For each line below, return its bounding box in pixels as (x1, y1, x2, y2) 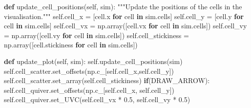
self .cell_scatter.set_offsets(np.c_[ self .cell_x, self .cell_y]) (4, 65, 174, 76)
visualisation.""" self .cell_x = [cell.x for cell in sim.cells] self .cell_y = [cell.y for (4, 11, 244, 21)
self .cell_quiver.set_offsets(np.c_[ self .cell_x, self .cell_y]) (4, 85, 174, 95)
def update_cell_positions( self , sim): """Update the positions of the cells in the (4, 1, 242, 11)
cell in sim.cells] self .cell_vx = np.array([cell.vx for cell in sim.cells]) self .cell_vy (4, 21, 247, 31)
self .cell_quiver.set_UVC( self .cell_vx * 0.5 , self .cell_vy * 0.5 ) (4, 94, 190, 105)
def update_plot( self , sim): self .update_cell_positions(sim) (4, 56, 183, 66)
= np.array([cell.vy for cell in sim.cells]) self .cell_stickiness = (4, 30, 189, 40)
